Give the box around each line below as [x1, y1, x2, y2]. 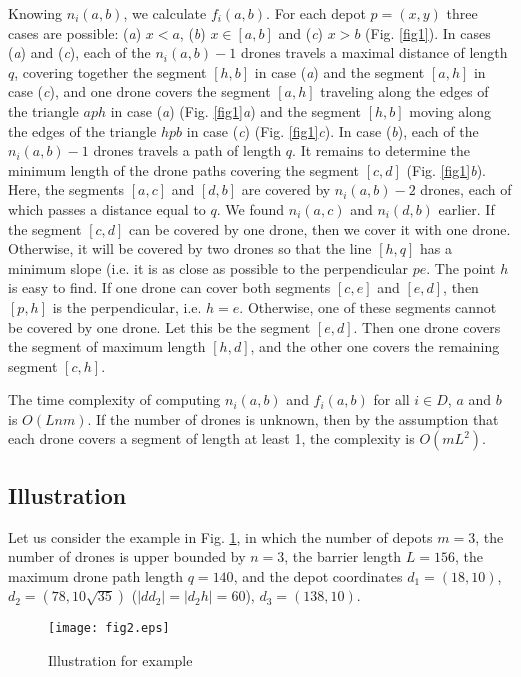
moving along [409, 100, 492, 121]
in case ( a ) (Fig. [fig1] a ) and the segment [110, 100, 362, 121]
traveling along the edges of [320, 81, 489, 102]
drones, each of [420, 179, 512, 200]
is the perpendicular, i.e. [52, 296, 202, 317]
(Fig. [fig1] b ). [406, 159, 486, 180]
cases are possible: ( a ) [8, 22, 142, 43]
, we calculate [123, 3, 207, 23]
